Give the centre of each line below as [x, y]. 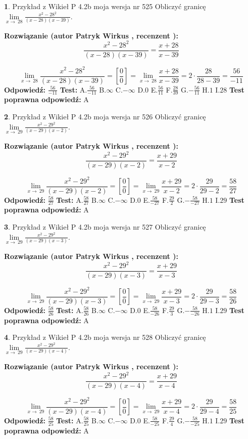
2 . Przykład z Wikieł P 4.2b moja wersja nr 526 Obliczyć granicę [105, 117]
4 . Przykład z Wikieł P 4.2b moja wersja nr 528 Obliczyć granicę [105, 337]
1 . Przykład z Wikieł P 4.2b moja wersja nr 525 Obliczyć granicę [105, 6]
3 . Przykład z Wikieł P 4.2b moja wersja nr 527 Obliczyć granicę [105, 227]
